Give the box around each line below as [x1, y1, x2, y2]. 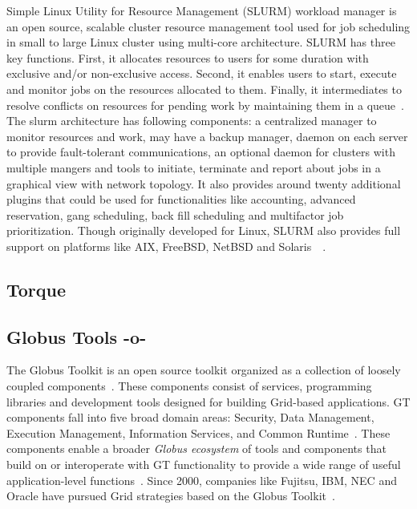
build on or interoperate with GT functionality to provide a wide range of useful [6, 456, 401, 473]
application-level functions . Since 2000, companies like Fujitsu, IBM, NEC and [6, 471, 397, 488]
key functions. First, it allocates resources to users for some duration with [6, 49, 369, 66]
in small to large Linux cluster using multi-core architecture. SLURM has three [6, 34, 395, 50]
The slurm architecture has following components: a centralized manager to [6, 112, 377, 129]
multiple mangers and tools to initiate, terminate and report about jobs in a [6, 159, 381, 176]
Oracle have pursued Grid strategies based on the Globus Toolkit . [6, 487, 335, 504]
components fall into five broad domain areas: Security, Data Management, [6, 409, 374, 426]
